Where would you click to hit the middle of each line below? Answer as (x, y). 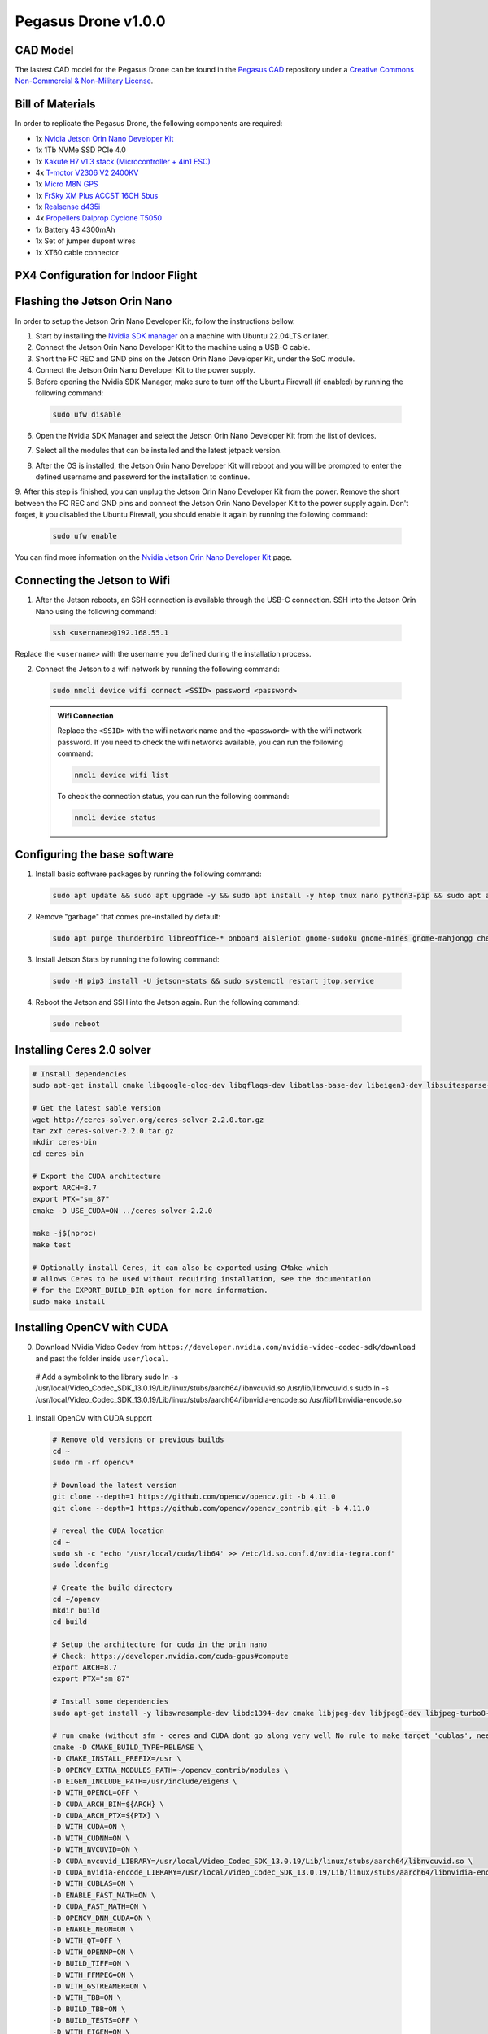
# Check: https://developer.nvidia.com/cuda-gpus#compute (170, 1656)
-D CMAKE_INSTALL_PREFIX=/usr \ (117, 1759)
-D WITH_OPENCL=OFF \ (96, 1793)
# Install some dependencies (111, 1702)
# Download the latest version (115, 1485)
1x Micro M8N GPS (67, 184)
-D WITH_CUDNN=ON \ (91, 1838)
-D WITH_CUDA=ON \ (89, 1827)
